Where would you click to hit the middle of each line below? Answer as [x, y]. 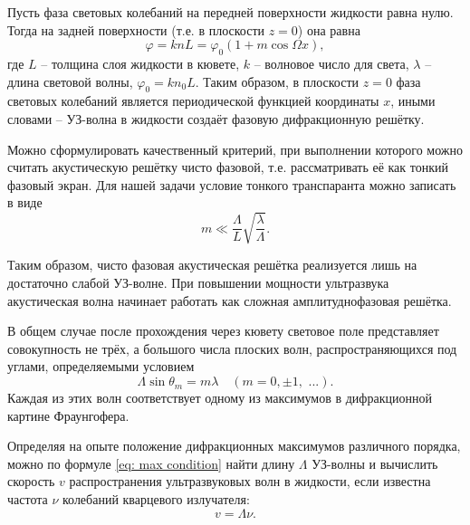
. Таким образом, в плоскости [277, 81]
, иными [413, 101]
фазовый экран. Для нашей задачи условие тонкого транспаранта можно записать [232, 184]
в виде [25, 202]
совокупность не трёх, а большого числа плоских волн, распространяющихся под [232, 348]
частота [28, 499]
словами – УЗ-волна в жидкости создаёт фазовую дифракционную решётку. [216, 118]
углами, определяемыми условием [101, 366]
